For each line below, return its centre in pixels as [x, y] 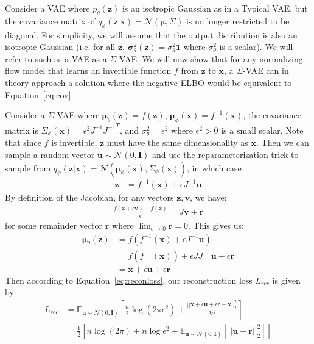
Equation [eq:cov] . [39, 94]
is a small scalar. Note [262, 130]
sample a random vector [50, 154]
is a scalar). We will [256, 47]
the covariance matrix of [50, 20]
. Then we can [283, 142]
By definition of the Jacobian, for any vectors [89, 197]
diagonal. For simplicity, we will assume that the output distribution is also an [151, 34]
